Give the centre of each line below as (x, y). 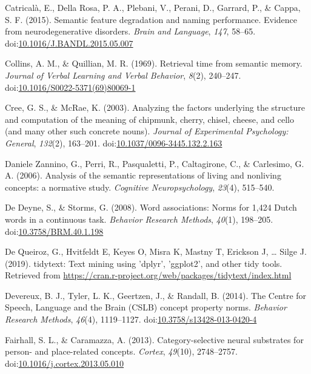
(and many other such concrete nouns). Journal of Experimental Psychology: (147, 131)
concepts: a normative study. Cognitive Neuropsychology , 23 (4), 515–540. (140, 187)
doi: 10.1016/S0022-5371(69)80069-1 (70, 87)
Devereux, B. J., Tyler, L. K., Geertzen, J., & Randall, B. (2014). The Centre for (156, 295)
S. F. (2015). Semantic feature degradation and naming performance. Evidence (151, 19)
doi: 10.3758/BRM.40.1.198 (54, 231)
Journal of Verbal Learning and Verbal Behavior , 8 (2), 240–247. (123, 75)
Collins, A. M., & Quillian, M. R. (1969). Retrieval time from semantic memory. (154, 63)
